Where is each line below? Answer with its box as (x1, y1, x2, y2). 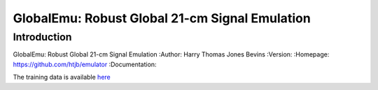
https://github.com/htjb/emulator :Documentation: (13, 60, 157, 68)
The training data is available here (13, 73, 111, 82)
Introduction (13, 31, 72, 43)
